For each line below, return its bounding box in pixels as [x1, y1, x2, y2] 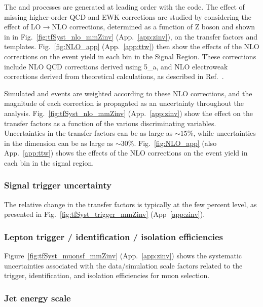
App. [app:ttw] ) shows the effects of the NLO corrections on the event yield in [4, 147, 248, 158]
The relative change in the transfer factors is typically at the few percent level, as [4, 199, 257, 209]
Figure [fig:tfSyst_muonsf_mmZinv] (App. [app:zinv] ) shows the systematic [4, 250, 242, 261]
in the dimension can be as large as [4, 137, 114, 148]
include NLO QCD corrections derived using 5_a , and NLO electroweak [4, 61, 228, 71]
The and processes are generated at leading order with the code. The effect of [4, 2, 245, 12]
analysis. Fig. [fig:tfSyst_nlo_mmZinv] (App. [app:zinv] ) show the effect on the [4, 107, 253, 118]
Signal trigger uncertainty [4, 179, 111, 191]
